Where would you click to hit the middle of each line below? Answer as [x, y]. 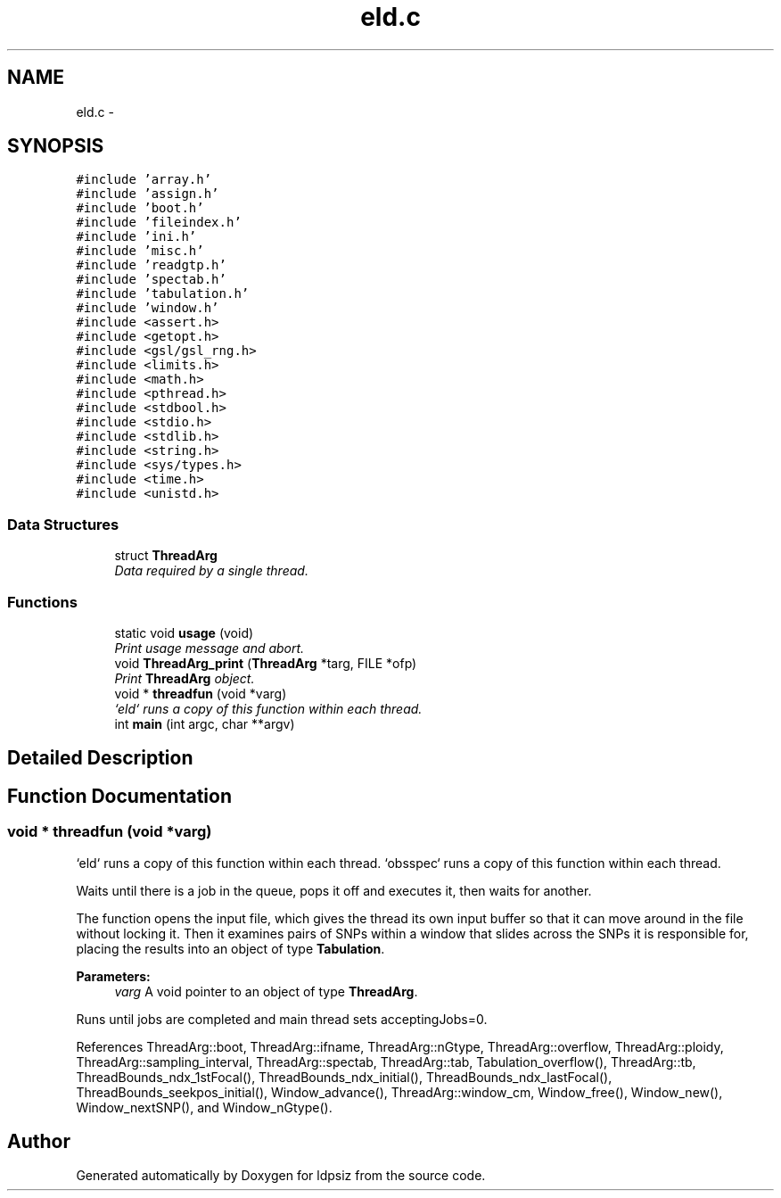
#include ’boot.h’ [140, 208]
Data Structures [63, 524]
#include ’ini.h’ [136, 237]
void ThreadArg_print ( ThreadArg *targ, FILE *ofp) [266, 663]
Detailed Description [100, 758]
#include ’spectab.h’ [151, 280]
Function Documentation [119, 796]
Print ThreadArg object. [185, 678]
